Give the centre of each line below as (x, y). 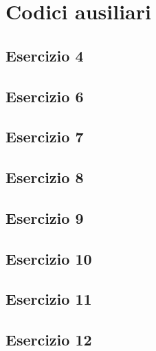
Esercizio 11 (49, 299)
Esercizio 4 (45, 55)
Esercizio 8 (45, 177)
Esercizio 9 (45, 217)
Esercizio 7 (45, 136)
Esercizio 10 (49, 258)
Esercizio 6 (45, 96)
